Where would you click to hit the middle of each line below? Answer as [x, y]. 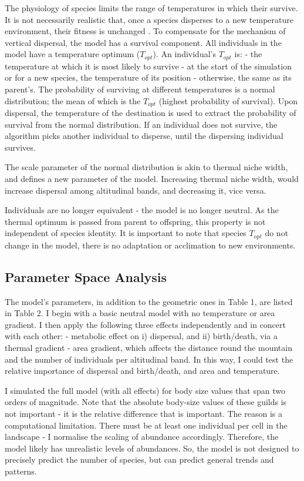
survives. [20, 147]
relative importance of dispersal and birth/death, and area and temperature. [142, 371]
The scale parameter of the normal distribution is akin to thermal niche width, [146, 167]
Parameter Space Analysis [86, 276]
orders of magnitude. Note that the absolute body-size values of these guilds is [146, 402]
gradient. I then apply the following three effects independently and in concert [145, 324]
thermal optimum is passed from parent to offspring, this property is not [135, 221]
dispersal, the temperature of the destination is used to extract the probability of [151, 113]
